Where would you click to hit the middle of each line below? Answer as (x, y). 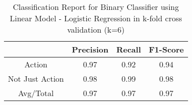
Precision (90, 49)
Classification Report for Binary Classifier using (96, 7)
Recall (129, 49)
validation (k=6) (96, 29)
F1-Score (166, 49)
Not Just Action (36, 79)
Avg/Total (36, 93)
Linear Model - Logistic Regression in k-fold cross (96, 18)
